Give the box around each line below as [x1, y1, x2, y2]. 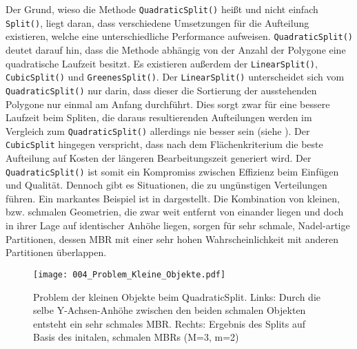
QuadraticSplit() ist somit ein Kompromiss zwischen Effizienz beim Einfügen [6, 164, 339, 178]
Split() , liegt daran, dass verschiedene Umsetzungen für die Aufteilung [6, 15, 309, 30]
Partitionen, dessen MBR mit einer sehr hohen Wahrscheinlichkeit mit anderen [6, 231, 338, 246]
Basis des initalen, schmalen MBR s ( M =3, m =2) [33, 330, 239, 344]
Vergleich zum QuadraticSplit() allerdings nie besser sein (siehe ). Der [6, 123, 310, 138]
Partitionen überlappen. [6, 245, 107, 260]
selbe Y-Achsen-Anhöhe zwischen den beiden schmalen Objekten [33, 303, 306, 317]
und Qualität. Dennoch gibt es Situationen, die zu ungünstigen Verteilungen [6, 178, 327, 192]
